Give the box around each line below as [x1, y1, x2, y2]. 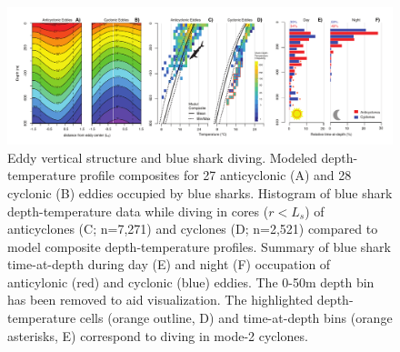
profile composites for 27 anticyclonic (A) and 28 [79, 166, 352, 185]
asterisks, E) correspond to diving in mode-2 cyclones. [7, 326, 308, 345]
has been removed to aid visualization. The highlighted [7, 290, 314, 309]
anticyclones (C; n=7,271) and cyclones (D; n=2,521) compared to [7, 219, 378, 238]
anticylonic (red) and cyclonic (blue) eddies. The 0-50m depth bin [7, 272, 375, 291]
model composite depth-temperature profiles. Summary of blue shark [7, 236, 392, 256]
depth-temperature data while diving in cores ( [7, 201, 269, 220]
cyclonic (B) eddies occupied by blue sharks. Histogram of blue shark [7, 183, 393, 202]
